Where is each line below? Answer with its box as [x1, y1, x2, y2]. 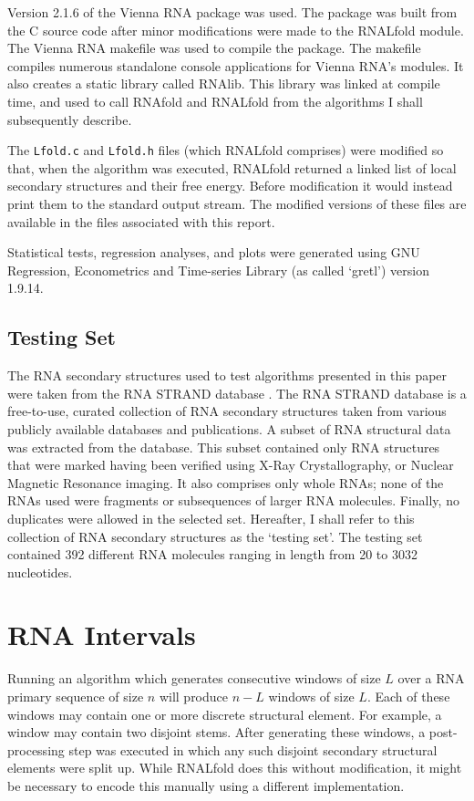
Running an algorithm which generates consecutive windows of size [7, 669, 381, 688]
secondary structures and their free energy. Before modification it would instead [7, 176, 453, 195]
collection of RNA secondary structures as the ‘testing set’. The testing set [7, 526, 423, 546]
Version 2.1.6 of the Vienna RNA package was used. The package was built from [7, 3, 458, 21]
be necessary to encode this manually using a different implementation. [7, 775, 405, 795]
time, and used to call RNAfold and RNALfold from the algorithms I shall [7, 91, 423, 110]
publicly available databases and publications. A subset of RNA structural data [7, 419, 451, 438]
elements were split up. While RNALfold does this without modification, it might [7, 758, 462, 777]
